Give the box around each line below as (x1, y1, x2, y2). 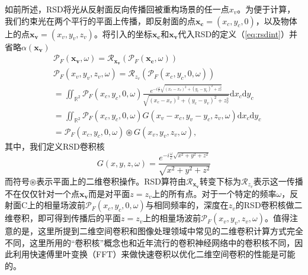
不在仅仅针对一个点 (5, 187, 79, 199)
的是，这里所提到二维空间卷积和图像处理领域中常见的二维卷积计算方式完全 (12, 225, 303, 237)
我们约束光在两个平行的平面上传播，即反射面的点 (5, 14, 195, 27)
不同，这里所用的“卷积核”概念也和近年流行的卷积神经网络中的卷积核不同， (5, 236, 295, 248)
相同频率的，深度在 (153, 199, 229, 211)
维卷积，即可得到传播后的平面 (5, 212, 121, 224)
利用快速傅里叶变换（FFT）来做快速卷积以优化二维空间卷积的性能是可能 (12, 248, 296, 260)
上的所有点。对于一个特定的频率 (152, 187, 277, 199)
